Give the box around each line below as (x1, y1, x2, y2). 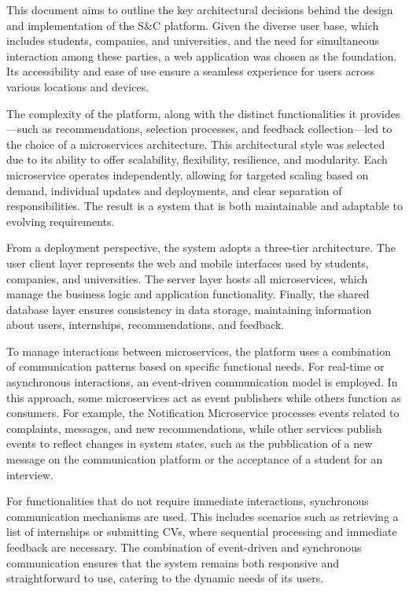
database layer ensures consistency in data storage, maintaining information (6, 301, 372, 317)
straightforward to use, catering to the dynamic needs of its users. (6, 570, 324, 586)
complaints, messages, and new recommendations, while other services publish (6, 419, 382, 436)
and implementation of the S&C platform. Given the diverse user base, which (6, 17, 379, 33)
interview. (6, 466, 53, 482)
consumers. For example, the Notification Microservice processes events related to (6, 404, 400, 421)
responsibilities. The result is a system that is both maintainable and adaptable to (6, 198, 403, 214)
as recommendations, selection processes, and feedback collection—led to (42, 120, 392, 137)
